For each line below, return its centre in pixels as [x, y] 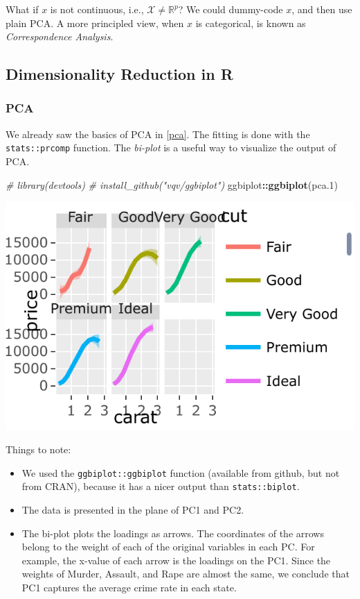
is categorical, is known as [251, 23]
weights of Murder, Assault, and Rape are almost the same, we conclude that [186, 574]
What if [22, 9]
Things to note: [38, 449]
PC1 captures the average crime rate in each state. [129, 588]
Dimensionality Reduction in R [119, 74]
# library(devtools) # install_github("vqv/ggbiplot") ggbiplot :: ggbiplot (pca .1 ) [172, 184]
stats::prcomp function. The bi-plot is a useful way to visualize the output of [171, 147]
